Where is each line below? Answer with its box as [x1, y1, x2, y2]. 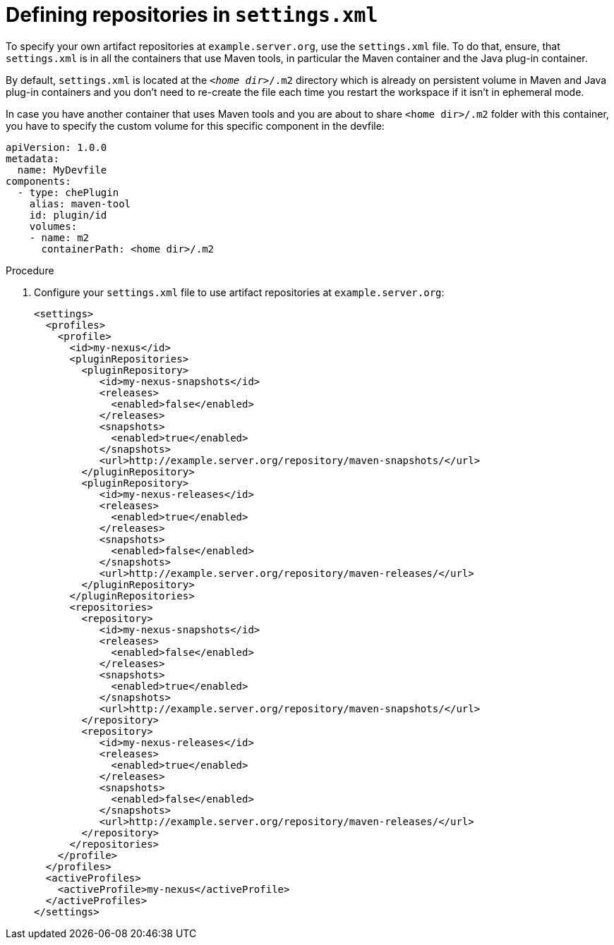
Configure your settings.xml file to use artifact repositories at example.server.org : [34, 286, 445, 298]
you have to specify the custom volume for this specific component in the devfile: [6, 119, 385, 132]
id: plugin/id [29, 209, 107, 221]
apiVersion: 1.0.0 [6, 141, 107, 153]
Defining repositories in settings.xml [6, 3, 378, 27]
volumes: [29, 220, 78, 232]
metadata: [6, 152, 59, 164]
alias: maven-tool [29, 197, 131, 209]
